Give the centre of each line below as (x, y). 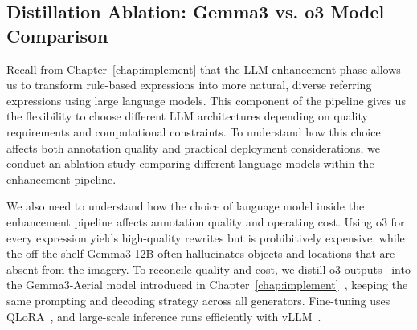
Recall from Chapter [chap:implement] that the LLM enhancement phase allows (204, 69)
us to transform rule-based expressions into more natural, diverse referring (189, 85)
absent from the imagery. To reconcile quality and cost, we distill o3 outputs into (208, 269)
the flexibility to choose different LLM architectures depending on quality (187, 116)
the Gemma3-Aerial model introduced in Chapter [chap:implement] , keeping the (207, 285)
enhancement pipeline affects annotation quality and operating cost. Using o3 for (206, 221)
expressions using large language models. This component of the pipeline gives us (206, 100)
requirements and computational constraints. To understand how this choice (194, 131)
